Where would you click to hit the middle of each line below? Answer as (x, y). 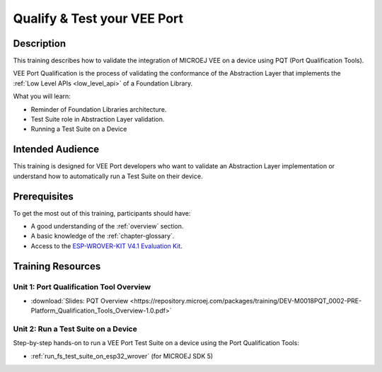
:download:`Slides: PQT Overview (80, 301)
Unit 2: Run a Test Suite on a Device (75, 329)
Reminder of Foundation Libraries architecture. (99, 109)
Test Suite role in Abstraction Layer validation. (98, 120)
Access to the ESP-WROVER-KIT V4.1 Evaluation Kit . (107, 246)
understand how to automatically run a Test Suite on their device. (108, 176)
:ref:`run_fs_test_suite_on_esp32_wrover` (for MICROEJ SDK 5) (122, 356)
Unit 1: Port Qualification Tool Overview (82, 286)
